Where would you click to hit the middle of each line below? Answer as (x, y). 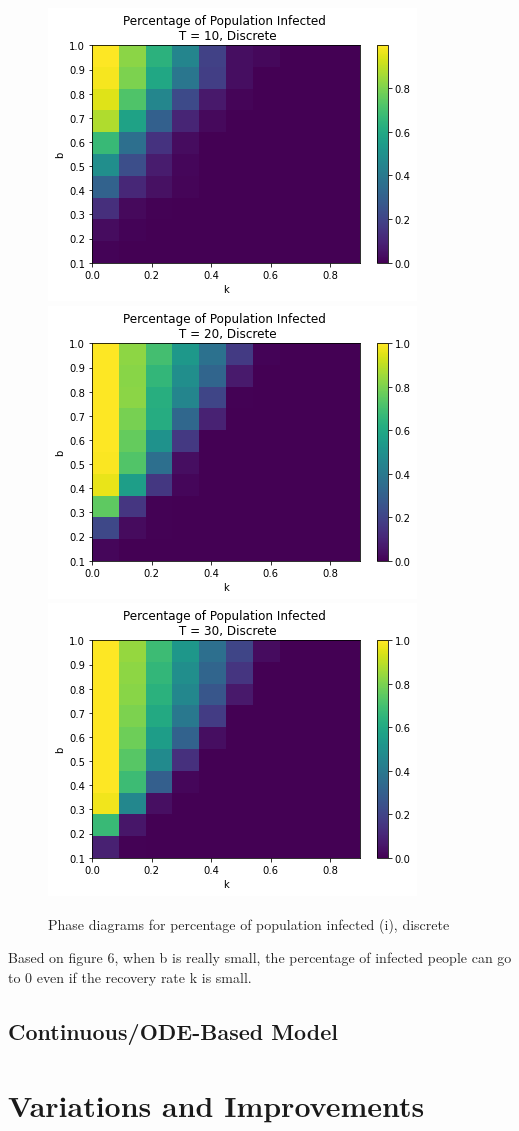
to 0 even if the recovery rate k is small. (130, 976)
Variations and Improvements (216, 1104)
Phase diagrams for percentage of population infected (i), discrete (249, 923)
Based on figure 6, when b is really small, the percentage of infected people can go (260, 957)
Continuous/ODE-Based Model (173, 1030)
